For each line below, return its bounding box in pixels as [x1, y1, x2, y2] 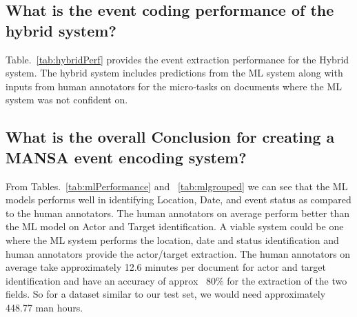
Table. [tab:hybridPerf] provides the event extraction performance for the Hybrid [6, 52, 349, 66]
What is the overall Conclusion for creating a [6, 126, 335, 147]
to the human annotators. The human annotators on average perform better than [6, 205, 349, 220]
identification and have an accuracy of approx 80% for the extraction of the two [6, 273, 347, 287]
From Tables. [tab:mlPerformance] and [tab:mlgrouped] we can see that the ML [6, 178, 348, 193]
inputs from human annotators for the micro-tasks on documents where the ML [6, 79, 343, 93]
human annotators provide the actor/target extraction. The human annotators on [6, 246, 351, 260]
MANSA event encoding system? [6, 146, 247, 167]
